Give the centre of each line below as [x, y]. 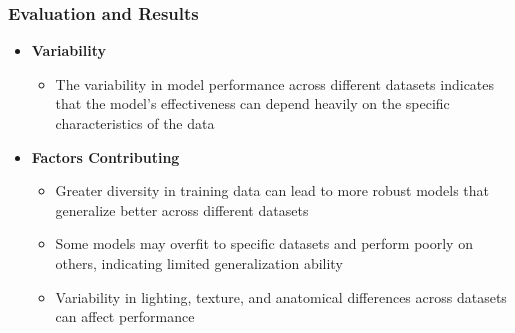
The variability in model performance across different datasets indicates [275, 83]
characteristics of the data [135, 123]
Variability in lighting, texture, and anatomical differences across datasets [281, 296]
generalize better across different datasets [182, 209]
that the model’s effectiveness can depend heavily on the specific [252, 103]
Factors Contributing [105, 156]
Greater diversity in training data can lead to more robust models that [272, 190]
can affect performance [125, 316]
